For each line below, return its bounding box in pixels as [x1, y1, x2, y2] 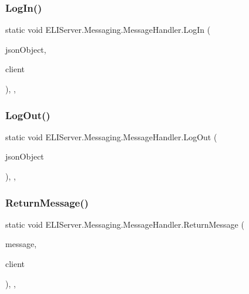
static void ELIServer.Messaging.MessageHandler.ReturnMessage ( [5, 218, 244, 230]
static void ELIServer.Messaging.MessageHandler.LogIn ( [5, 23, 211, 36]
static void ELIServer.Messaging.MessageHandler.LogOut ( [5, 130, 217, 143]
